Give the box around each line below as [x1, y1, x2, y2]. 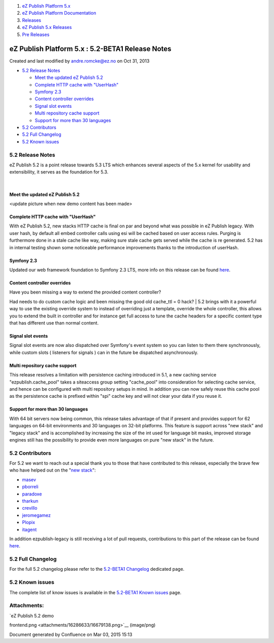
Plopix [22, 519, 36, 525]
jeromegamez [22, 512, 51, 518]
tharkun [22, 498, 39, 504]
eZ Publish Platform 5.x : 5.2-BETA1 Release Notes [9, 45, 172, 53]
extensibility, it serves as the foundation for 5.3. [9, 169, 109, 175]
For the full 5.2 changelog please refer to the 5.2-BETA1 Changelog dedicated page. [9, 566, 185, 572]
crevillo [22, 505, 38, 511]
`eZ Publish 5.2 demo [9, 612, 54, 619]
